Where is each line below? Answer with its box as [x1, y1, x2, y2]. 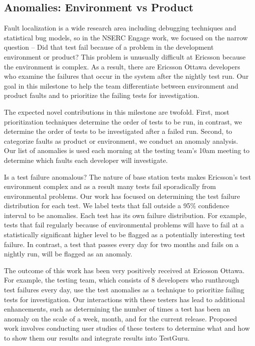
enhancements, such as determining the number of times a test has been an [4, 304, 230, 314]
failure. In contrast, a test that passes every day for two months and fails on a [4, 239, 239, 249]
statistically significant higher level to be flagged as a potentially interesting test [4, 229, 245, 240]
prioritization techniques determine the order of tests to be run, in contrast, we [4, 116, 242, 126]
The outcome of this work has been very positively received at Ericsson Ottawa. [4, 265, 245, 275]
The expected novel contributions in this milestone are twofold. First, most [4, 106, 229, 117]
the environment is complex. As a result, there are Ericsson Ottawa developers [4, 61, 240, 71]
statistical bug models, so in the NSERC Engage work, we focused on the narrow [4, 32, 248, 42]
